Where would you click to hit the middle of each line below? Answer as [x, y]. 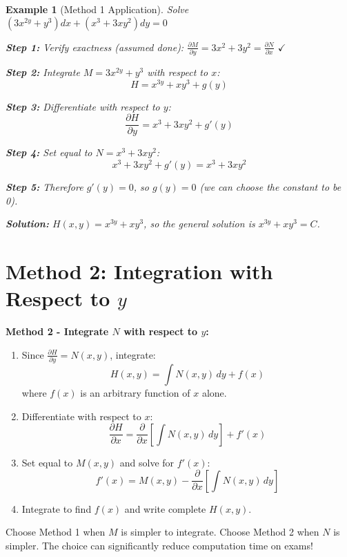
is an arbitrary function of [135, 392]
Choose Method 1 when [56, 532]
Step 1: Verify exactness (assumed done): [95, 47]
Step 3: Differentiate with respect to [83, 106]
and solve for [147, 462]
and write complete [165, 508]
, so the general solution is [199, 224]
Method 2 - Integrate [57, 331]
